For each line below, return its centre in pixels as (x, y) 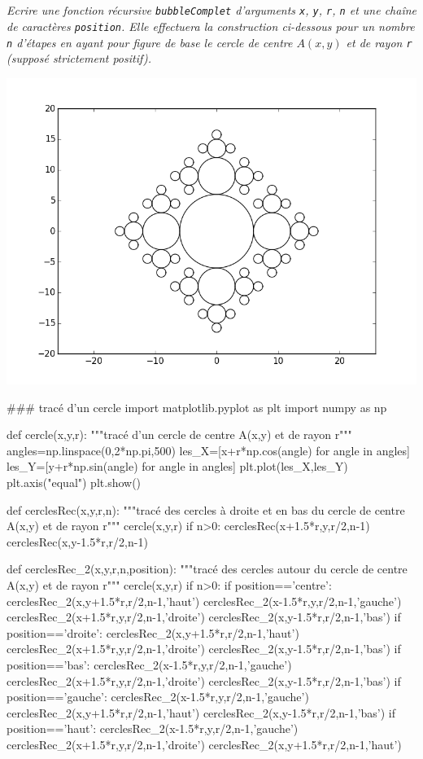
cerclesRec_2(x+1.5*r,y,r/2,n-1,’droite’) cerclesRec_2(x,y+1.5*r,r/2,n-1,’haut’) (204, 744)
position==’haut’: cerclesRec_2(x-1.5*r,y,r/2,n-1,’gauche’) (153, 728)
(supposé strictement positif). (79, 58)
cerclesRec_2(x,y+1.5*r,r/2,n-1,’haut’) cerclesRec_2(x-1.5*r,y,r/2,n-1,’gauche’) (204, 601)
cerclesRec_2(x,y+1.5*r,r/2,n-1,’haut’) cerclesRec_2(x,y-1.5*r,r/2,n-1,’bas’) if (201, 712)
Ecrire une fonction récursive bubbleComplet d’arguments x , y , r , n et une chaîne (212, 10)
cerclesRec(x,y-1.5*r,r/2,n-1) (77, 541)
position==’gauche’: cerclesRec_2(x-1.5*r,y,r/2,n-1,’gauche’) (158, 697)
